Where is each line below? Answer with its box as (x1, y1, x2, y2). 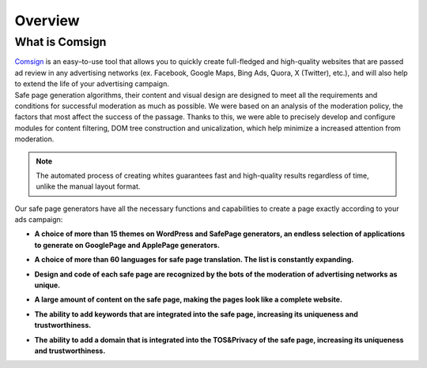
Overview (14, 12, 80, 29)
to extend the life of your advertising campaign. (14, 79, 169, 88)
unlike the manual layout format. (36, 182, 141, 191)
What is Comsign (14, 35, 107, 49)
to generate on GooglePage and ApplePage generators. (34, 240, 221, 250)
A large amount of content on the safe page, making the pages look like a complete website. (34, 295, 343, 304)
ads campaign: (14, 215, 63, 224)
